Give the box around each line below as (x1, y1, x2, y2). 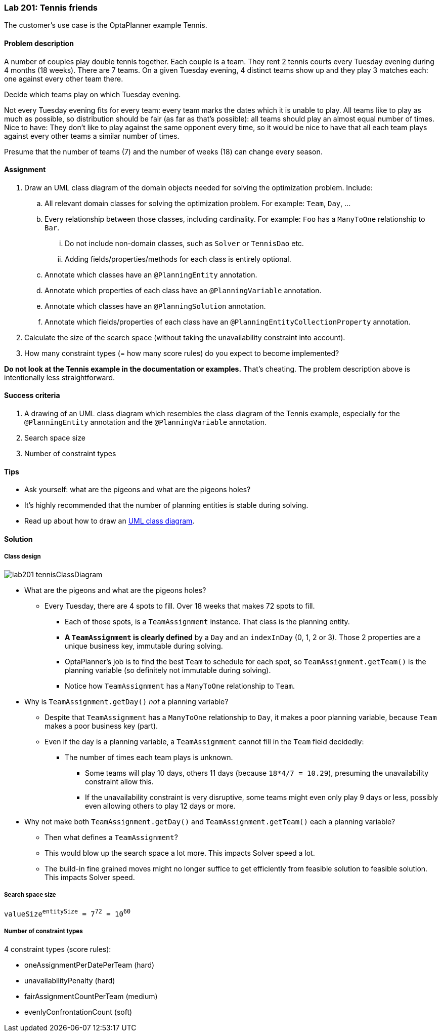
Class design (4, 553, 41, 561)
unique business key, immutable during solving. (65, 641, 223, 650)
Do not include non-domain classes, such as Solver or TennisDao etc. (65, 238, 304, 248)
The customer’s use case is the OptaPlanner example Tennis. (4, 21, 207, 30)
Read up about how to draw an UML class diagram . (24, 516, 195, 526)
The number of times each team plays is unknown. (65, 752, 233, 762)
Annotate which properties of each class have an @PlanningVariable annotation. (45, 286, 322, 295)
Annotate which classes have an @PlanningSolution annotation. (45, 301, 266, 310)
